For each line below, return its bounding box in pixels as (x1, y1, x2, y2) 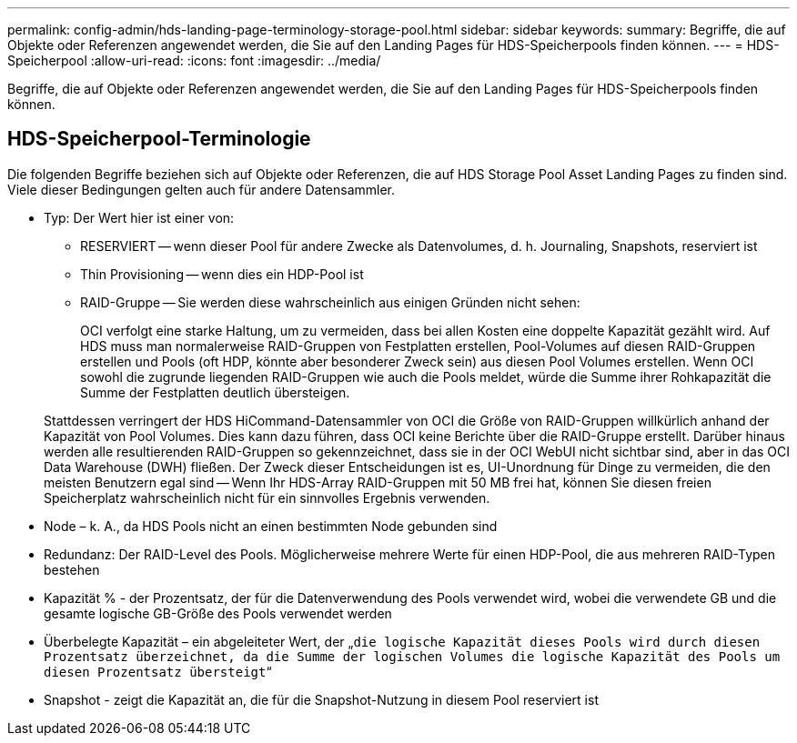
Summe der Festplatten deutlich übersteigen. (80, 384, 350, 400)
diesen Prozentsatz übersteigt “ (44, 663, 272, 679)
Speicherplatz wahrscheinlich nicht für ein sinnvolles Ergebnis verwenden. (44, 489, 490, 506)
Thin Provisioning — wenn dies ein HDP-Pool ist (80, 266, 364, 282)
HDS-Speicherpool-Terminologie (7, 127, 311, 151)
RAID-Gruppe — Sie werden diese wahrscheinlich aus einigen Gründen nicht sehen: (80, 294, 580, 310)
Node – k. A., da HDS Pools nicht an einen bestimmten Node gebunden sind (44, 517, 498, 534)
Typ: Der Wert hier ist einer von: (44, 209, 235, 226)
